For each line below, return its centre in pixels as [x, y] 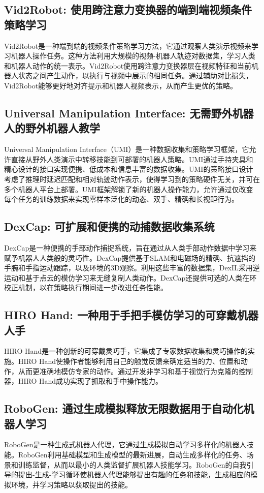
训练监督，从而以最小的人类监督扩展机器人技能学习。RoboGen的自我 [132, 464]
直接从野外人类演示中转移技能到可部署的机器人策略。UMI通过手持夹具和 [132, 159]
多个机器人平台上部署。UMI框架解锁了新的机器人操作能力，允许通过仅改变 [129, 189]
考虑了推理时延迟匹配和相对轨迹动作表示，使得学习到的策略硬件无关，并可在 [132, 179]
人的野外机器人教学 [52, 128]
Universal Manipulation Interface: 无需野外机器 [129, 113]
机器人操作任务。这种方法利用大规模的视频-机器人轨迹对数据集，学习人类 [133, 56]
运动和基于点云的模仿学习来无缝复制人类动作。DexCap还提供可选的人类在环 [130, 277]
